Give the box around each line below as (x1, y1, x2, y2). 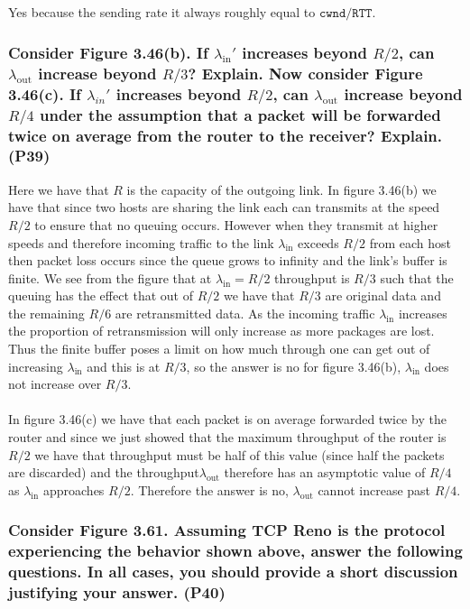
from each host (369, 233, 451, 252)
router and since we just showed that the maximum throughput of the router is (8, 428, 447, 447)
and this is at (87, 356, 161, 375)
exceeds (298, 233, 339, 252)
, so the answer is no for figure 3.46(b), (186, 356, 401, 375)
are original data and (325, 286, 441, 305)
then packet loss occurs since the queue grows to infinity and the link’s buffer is (8, 251, 447, 270)
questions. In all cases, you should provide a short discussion (8, 560, 458, 583)
